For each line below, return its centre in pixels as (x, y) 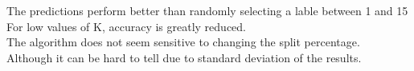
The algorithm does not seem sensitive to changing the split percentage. (183, 42)
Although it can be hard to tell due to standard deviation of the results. (184, 57)
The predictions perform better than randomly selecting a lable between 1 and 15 (207, 10)
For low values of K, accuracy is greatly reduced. (126, 26)
